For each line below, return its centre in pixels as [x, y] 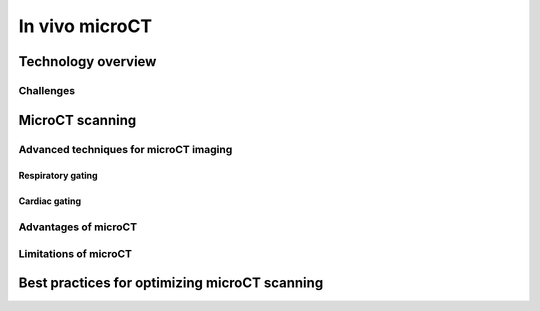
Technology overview [87, 61]
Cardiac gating [50, 201]
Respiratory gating [58, 176]
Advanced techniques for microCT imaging [125, 149]
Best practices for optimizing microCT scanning [171, 283]
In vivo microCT [85, 26]
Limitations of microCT [75, 253]
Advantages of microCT [78, 227]
